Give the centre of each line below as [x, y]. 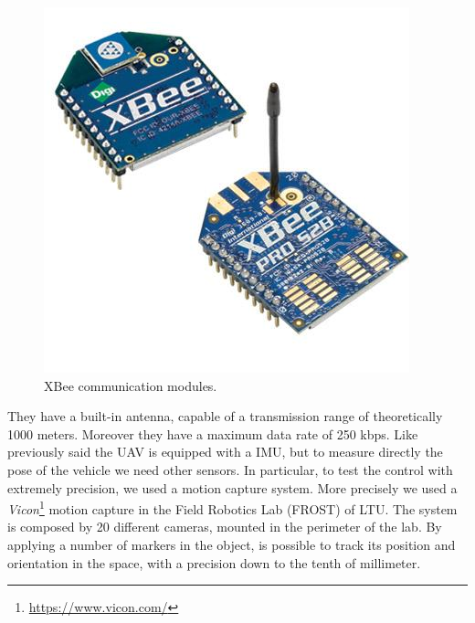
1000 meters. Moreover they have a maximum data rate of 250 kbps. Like [213, 433]
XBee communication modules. [131, 385]
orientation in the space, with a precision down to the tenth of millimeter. [214, 562]
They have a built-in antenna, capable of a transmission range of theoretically [225, 416]
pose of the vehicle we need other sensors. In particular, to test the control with [230, 469]
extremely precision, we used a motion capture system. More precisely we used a [232, 487]
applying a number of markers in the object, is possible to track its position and [232, 544]
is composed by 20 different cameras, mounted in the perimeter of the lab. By [225, 527]
